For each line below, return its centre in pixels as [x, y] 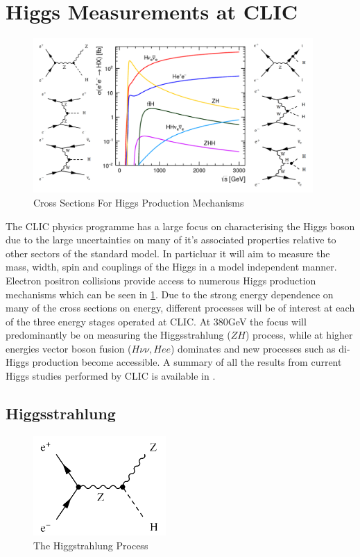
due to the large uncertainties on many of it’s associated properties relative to [171, 240]
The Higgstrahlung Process [91, 545]
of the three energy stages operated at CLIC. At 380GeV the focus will [156, 321]
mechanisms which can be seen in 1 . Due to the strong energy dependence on [170, 294]
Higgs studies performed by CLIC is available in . [111, 376]
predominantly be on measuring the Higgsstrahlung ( [118, 335]
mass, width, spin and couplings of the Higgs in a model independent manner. [171, 267]
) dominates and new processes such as [253, 348]
